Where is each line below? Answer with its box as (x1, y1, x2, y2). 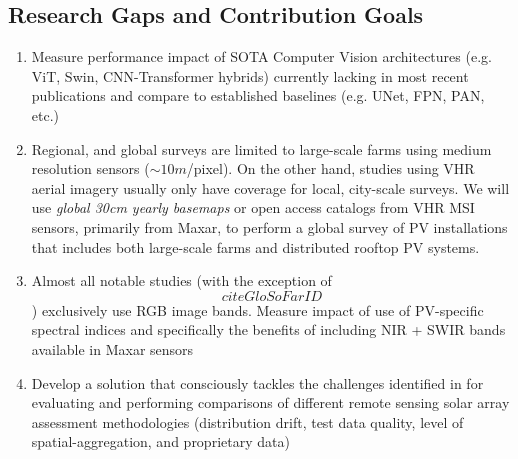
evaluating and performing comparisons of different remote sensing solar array (31, 392, 510, 413)
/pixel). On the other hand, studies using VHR (186, 158, 475, 179)
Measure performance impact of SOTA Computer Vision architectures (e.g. (31, 46, 492, 67)
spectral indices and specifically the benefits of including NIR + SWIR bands (31, 319, 506, 340)
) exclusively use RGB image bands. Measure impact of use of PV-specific (31, 299, 484, 320)
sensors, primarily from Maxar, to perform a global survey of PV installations (31, 216, 508, 237)
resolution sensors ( (31, 158, 150, 179)
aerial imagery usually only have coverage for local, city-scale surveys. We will (31, 177, 510, 198)
